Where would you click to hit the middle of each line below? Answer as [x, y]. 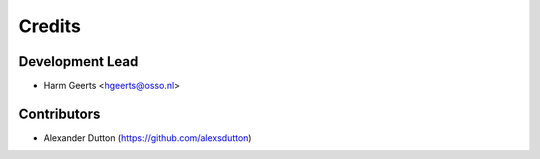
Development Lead [78, 61]
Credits [50, 26]
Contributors [59, 113]
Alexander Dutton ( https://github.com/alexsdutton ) [147, 137]
